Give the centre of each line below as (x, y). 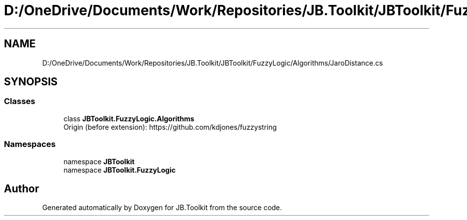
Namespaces (30, 144)
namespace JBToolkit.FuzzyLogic (119, 170)
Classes (20, 101)
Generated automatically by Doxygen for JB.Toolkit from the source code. (162, 208)
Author (22, 188)
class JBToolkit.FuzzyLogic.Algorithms (129, 118)
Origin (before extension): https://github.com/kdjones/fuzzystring (170, 127)
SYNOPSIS (31, 82)
